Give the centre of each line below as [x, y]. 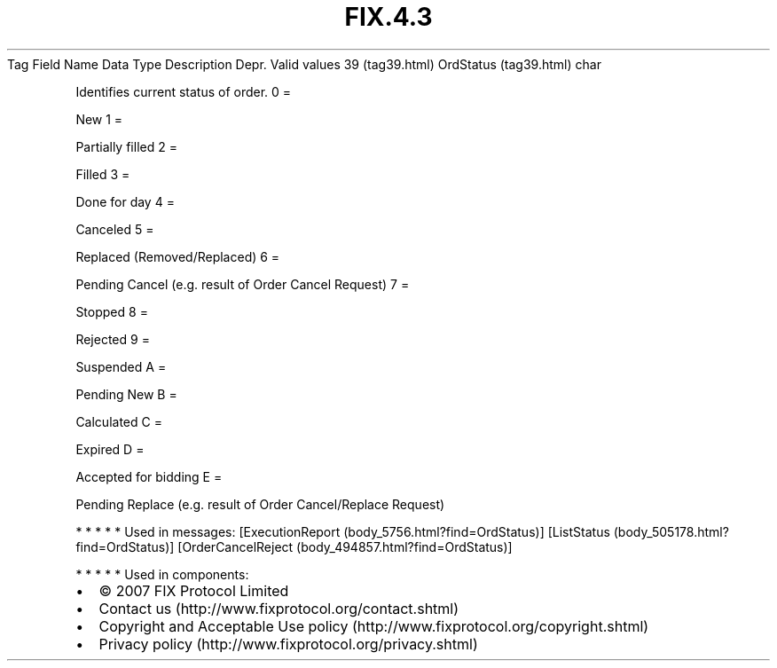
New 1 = [99, 119]
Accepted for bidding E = [149, 476]
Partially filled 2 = [126, 146]
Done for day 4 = [125, 201]
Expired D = [110, 449]
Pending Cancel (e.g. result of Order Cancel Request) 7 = [243, 284]
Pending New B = [126, 394]
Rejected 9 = [113, 339]
